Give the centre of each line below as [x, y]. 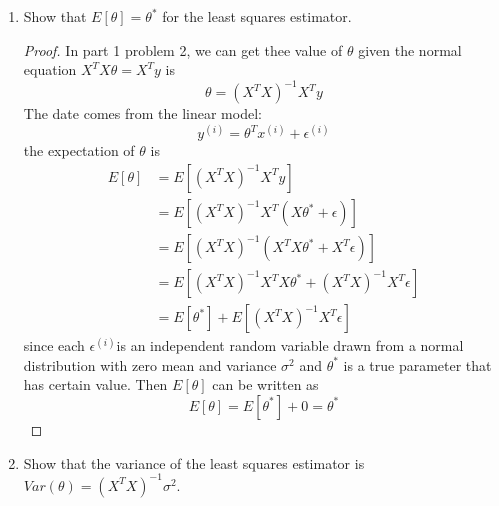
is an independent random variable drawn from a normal [290, 345]
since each [54, 345]
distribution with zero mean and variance [150, 364]
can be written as [265, 384]
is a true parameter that [417, 364]
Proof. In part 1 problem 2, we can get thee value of [183, 49]
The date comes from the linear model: [142, 113]
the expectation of [79, 150]
